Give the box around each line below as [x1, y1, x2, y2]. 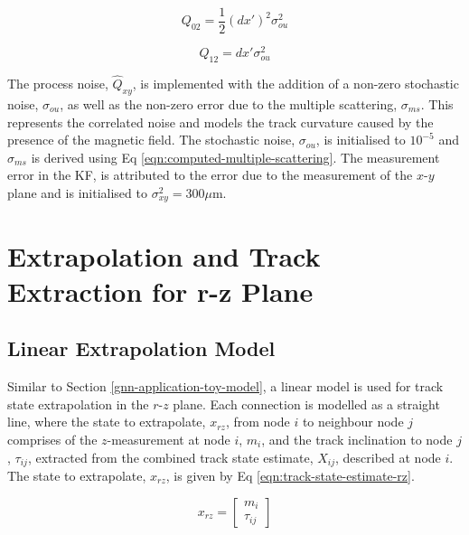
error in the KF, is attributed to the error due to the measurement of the [7, 165, 413, 184]
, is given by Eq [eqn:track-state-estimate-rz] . [165, 465, 415, 484]
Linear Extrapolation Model [7, 334, 276, 362]
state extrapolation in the [7, 394, 149, 413]
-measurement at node [107, 429, 230, 448]
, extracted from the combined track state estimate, [27, 447, 314, 466]
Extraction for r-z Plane [7, 272, 314, 309]
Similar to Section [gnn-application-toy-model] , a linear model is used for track [7, 377, 444, 396]
